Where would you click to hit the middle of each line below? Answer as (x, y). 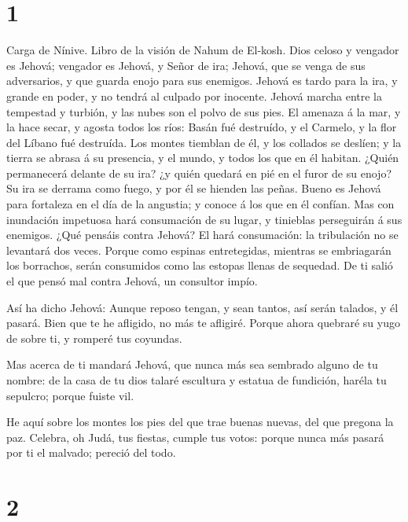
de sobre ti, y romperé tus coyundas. (94, 338)
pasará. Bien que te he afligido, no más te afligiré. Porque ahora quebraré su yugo (203, 323)
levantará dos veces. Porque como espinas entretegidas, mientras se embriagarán (199, 250)
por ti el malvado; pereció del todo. (91, 452)
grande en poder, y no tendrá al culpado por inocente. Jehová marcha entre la (195, 96)
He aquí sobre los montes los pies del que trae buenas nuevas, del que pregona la (200, 422)
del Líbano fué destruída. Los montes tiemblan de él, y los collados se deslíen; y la (204, 142)
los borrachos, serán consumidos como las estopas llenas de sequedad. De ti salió (200, 265)
